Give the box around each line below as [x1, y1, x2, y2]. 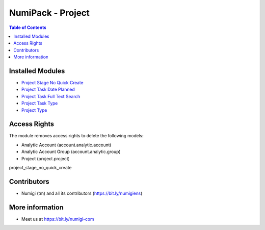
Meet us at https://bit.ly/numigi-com [21, 216, 94, 222]
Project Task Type [21, 101, 58, 106]
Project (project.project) [21, 155, 70, 161]
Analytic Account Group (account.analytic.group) [21, 149, 121, 154]
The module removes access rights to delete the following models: [9, 133, 144, 139]
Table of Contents [9, 25, 47, 30]
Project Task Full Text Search [21, 93, 80, 99]
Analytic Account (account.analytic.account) [21, 142, 111, 148]
